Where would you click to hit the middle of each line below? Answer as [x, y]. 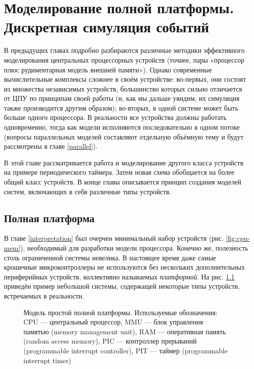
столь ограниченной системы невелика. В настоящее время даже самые [110, 257]
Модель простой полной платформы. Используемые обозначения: [121, 312]
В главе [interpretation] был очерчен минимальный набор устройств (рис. [114, 238]
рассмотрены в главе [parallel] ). [51, 146]
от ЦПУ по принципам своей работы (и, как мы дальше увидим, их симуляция [122, 98]
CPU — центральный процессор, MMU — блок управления [113, 322]
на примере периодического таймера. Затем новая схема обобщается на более [119, 172]
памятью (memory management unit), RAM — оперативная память [125, 331]
